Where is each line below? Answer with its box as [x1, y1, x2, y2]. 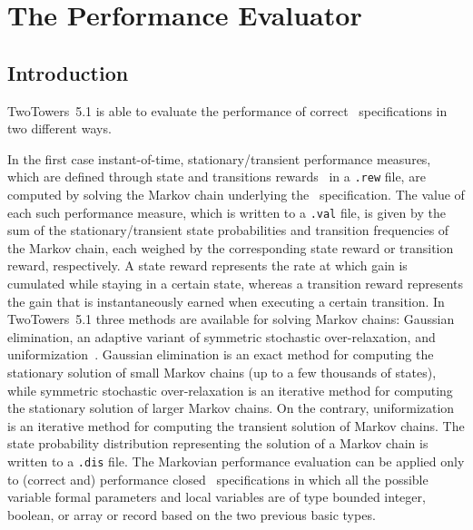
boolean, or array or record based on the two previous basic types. [7, 505, 376, 524]
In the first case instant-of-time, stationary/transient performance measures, [7, 149, 431, 168]
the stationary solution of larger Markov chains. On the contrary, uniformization [7, 398, 455, 417]
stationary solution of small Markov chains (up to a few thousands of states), [7, 363, 437, 382]
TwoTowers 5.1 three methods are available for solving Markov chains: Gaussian [7, 309, 455, 329]
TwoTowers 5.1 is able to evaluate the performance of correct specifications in [7, 101, 448, 120]
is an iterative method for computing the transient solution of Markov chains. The [7, 416, 465, 435]
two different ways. [7, 119, 112, 138]
